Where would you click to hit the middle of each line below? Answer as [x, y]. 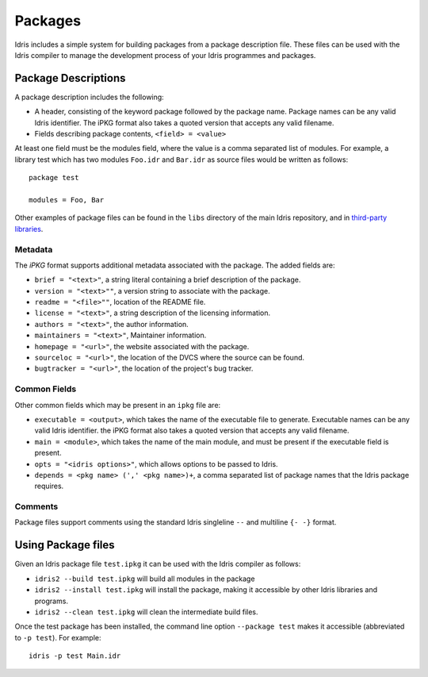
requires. [49, 486]
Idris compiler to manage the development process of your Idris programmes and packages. [165, 55]
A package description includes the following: [89, 97]
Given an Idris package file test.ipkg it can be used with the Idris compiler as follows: [158, 564]
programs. [52, 601]
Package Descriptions [70, 78]
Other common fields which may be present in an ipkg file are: [118, 405]
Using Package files [65, 545]
